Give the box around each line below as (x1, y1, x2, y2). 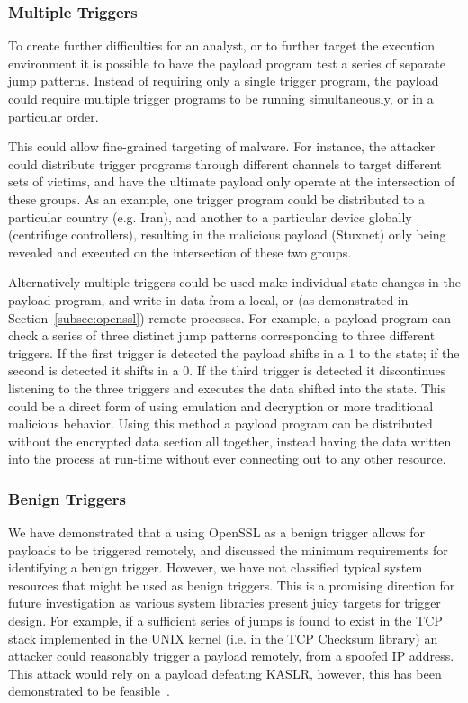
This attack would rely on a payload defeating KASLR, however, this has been (8, 663, 442, 682)
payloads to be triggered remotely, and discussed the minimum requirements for (8, 540, 448, 559)
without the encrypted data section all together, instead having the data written (8, 431, 452, 450)
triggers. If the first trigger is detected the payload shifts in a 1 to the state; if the (8, 343, 460, 362)
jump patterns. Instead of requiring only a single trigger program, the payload (8, 71, 439, 90)
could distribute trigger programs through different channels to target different (8, 154, 442, 173)
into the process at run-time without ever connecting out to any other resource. (8, 449, 446, 468)
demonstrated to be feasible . (8, 681, 170, 700)
